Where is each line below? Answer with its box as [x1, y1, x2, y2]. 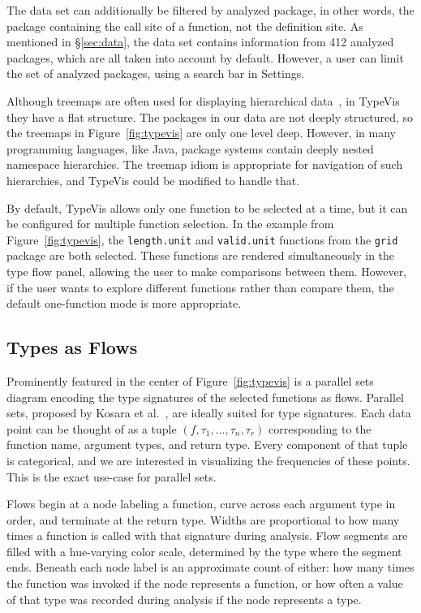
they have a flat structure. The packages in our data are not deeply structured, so [6, 108, 414, 125]
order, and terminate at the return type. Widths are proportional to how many [6, 511, 400, 528]
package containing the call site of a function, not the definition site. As [6, 17, 363, 34]
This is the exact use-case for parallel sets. [6, 468, 217, 485]
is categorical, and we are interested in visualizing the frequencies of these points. [6, 451, 410, 468]
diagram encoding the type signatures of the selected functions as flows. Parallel [6, 388, 404, 405]
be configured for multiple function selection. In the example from [6, 215, 334, 232]
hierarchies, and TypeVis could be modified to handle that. [6, 171, 300, 188]
